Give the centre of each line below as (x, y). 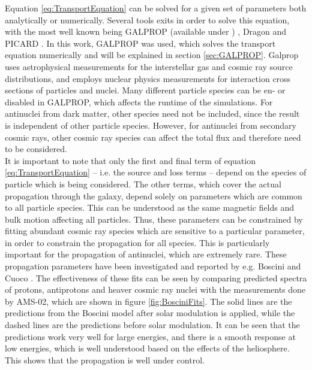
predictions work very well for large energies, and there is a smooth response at (150, 336)
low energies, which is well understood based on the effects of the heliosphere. (147, 348)
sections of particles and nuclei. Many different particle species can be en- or (145, 90)
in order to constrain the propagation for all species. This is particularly (137, 242)
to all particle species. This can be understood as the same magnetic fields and (150, 207)
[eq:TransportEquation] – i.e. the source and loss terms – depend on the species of (156, 172)
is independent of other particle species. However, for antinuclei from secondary (151, 125)
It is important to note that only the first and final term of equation (130, 160)
